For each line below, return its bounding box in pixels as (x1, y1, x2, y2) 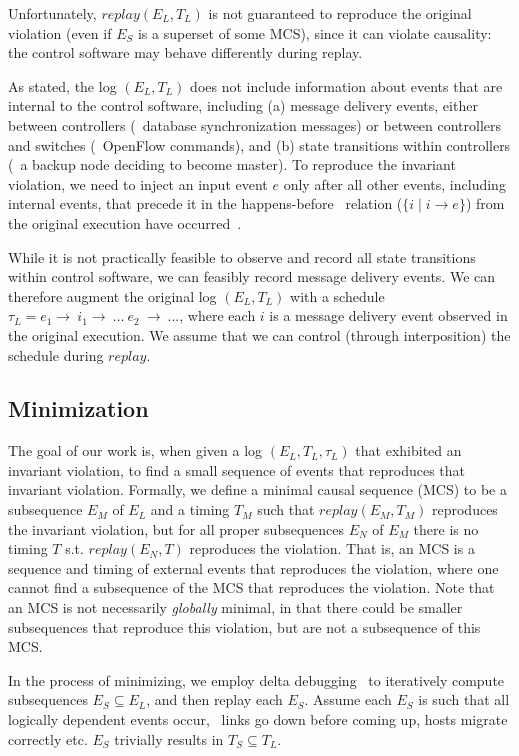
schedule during (8, 344, 104, 365)
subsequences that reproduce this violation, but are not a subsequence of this (8, 616, 481, 637)
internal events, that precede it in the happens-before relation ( (8, 193, 403, 214)
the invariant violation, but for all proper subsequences (8, 518, 345, 539)
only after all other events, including (283, 173, 506, 194)
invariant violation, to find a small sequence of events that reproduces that (8, 459, 465, 480)
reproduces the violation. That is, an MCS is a (189, 538, 475, 559)
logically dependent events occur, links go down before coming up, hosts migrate (8, 709, 508, 730)
